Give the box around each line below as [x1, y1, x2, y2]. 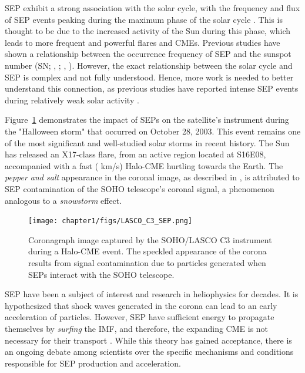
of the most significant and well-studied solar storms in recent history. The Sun [5, 136, 290, 149]
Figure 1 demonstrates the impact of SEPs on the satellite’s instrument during [5, 113, 289, 126]
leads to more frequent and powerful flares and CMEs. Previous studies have [5, 36, 280, 48]
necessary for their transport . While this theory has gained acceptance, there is [5, 334, 292, 346]
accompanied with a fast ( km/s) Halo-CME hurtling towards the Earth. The [5, 159, 283, 172]
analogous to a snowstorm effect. [5, 194, 122, 206]
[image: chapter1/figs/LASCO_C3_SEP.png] [28, 217, 193, 226]
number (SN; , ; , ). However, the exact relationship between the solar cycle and [5, 59, 293, 71]
